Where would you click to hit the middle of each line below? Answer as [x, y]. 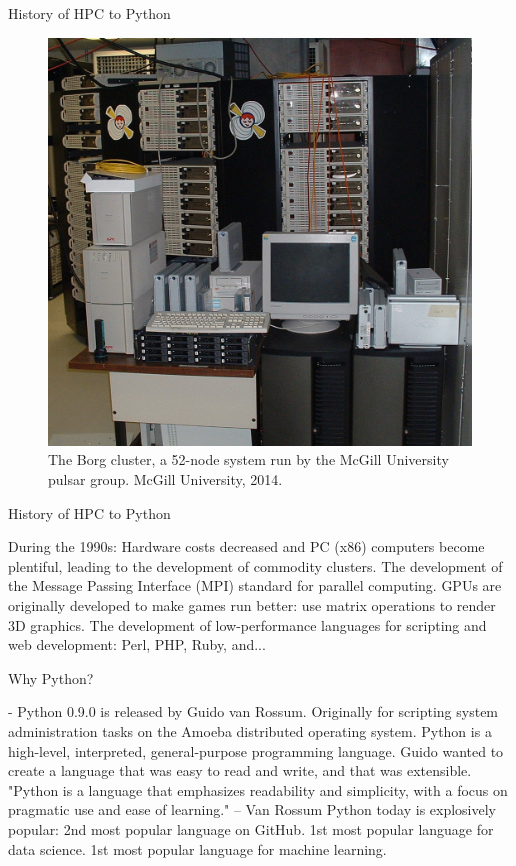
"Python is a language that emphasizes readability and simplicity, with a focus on [258, 789]
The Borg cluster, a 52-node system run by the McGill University [248, 459]
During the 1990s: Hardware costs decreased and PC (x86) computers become [246, 546]
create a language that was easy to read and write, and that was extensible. [240, 770]
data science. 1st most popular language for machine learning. [197, 848]
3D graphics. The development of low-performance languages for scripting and [247, 624]
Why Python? [51, 677]
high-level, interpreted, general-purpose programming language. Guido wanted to [256, 750]
